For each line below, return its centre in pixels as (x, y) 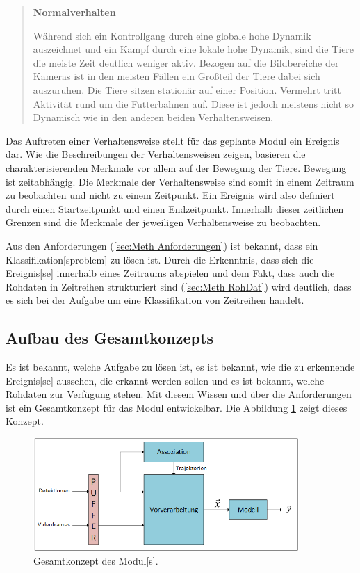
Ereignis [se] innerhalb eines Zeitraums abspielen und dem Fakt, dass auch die (170, 273)
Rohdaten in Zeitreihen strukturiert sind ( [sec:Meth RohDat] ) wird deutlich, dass (179, 286)
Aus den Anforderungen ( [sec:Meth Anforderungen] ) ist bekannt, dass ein (162, 245)
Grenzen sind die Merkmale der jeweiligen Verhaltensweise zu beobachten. (163, 222)
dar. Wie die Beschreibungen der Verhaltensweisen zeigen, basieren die (156, 154)
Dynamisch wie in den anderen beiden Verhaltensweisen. (153, 117)
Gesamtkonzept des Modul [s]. (96, 560)
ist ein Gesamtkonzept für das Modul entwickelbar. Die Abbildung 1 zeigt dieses (177, 407)
